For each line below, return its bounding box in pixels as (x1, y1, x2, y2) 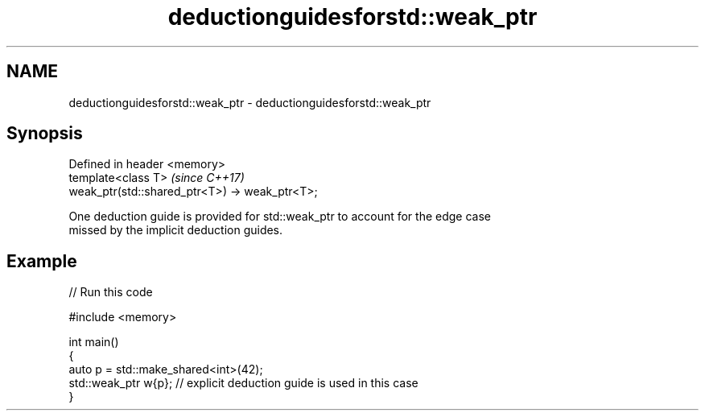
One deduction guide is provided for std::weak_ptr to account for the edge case (68, 209, 492, 224)
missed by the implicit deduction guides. (68, 223, 283, 237)
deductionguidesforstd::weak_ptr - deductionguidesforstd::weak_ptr (68, 95, 431, 109)
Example (6, 250, 77, 271)
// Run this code (68, 285, 153, 299)
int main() (68, 335, 119, 349)
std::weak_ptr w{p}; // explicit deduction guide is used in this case (68, 376, 418, 390)
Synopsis (6, 123, 83, 144)
